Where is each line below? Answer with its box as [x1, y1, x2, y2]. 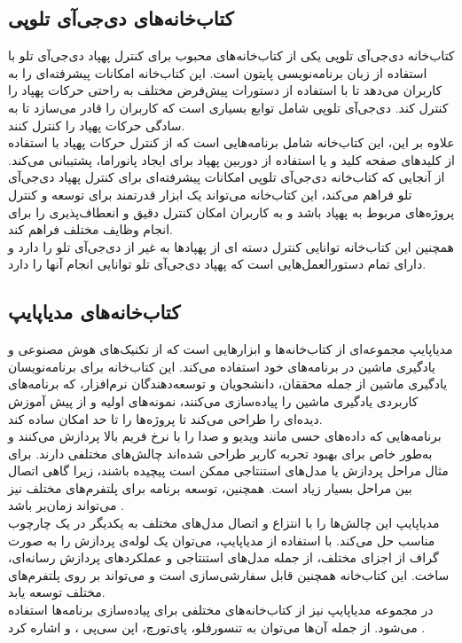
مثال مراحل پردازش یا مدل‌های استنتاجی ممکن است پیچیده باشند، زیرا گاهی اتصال [8, 461, 449, 480]
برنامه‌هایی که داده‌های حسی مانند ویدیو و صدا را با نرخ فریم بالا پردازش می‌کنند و [8, 427, 442, 445]
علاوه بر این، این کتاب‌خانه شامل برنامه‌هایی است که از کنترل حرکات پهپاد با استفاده [8, 133, 455, 152]
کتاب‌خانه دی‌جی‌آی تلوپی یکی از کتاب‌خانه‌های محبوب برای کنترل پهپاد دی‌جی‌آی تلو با [8, 46, 455, 65]
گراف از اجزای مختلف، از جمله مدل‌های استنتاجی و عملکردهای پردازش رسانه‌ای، [8, 548, 439, 567]
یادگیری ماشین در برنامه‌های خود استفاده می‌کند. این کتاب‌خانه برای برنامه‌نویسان [8, 357, 435, 375]
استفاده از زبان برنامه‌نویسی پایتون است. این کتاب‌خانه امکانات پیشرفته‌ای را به [8, 63, 427, 82]
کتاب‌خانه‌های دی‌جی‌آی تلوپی [8, 4, 234, 32]
